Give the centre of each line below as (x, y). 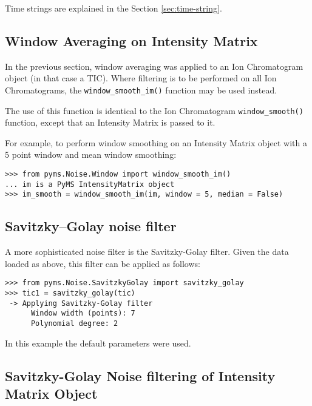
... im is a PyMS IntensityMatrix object (90, 184)
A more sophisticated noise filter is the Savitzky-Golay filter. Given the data (147, 252)
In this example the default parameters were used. (98, 343)
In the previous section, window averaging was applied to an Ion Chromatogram (154, 66)
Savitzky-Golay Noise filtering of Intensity (140, 375)
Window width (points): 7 (83, 313)
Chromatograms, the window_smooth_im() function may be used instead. (141, 90)
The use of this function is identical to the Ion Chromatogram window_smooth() (154, 110)
